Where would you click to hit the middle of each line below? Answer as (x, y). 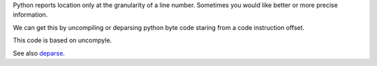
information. (30, 15)
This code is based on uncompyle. (62, 40)
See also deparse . (39, 53)
